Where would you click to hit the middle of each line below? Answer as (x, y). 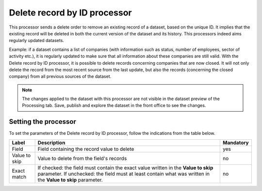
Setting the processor (42, 122)
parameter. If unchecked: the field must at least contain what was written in (123, 174)
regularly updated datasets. (36, 41)
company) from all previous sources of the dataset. (60, 76)
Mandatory (236, 143)
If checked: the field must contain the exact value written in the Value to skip (125, 168)
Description (51, 143)
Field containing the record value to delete (86, 149)
